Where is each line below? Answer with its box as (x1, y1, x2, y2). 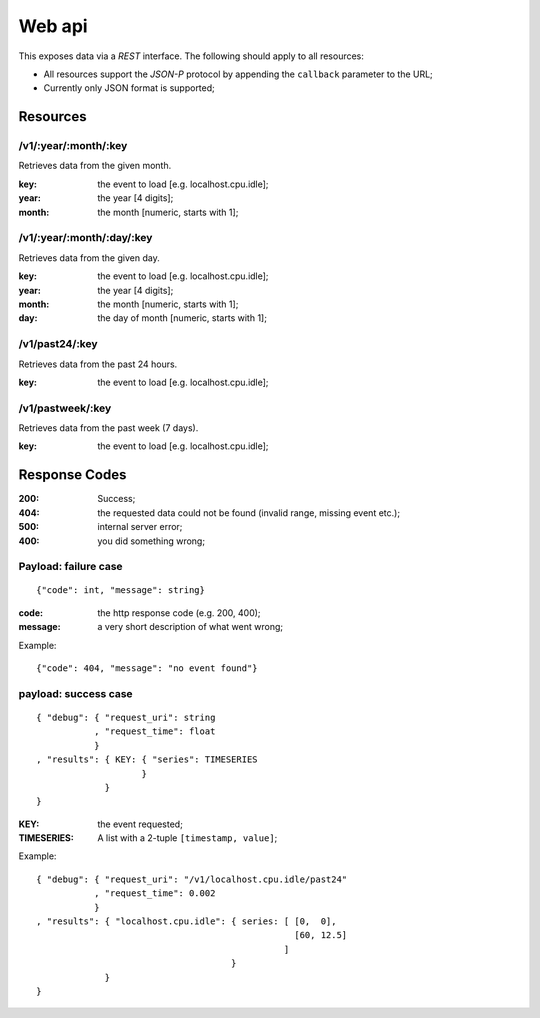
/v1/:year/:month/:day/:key (18, 231, 153, 245)
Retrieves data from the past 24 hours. (18, 358, 178, 370)
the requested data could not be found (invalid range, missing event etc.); (97, 506, 400, 519)
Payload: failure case (18, 560, 124, 574)
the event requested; (97, 818, 184, 830)
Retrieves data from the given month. (18, 160, 172, 172)
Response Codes (18, 466, 127, 484)
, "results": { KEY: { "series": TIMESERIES (36, 754, 259, 765)
